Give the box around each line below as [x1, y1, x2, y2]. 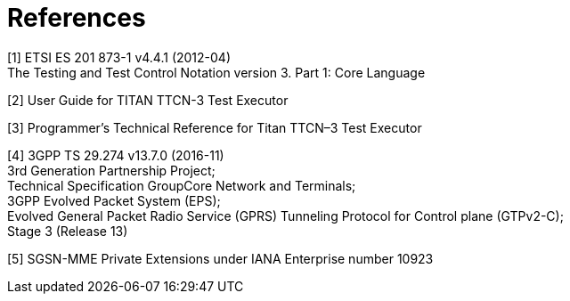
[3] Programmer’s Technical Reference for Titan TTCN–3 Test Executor [7, 119, 422, 135]
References [7, 3, 146, 33]
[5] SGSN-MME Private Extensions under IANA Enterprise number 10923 [7, 250, 434, 266]
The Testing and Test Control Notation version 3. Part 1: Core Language [7, 64, 426, 80]
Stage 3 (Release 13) [7, 223, 128, 239]
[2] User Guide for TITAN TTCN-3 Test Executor [7, 92, 289, 108]
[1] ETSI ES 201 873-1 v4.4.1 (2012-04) [7, 49, 232, 65]
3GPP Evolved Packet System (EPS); [7, 192, 221, 208]
